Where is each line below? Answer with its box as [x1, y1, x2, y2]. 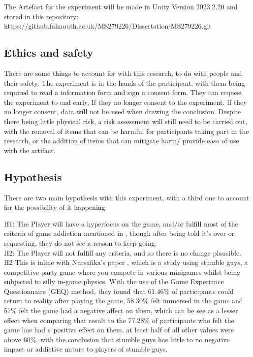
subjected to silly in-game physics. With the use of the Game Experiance [4, 276, 224, 287]
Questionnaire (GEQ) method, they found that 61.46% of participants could [4, 286, 234, 296]
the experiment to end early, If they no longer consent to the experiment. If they [4, 97, 247, 107]
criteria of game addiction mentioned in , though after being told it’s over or [4, 228, 235, 238]
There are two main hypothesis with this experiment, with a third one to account [4, 192, 250, 202]
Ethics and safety [4, 45, 94, 60]
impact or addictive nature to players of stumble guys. [4, 344, 168, 354]
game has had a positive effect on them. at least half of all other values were [4, 325, 234, 335]
